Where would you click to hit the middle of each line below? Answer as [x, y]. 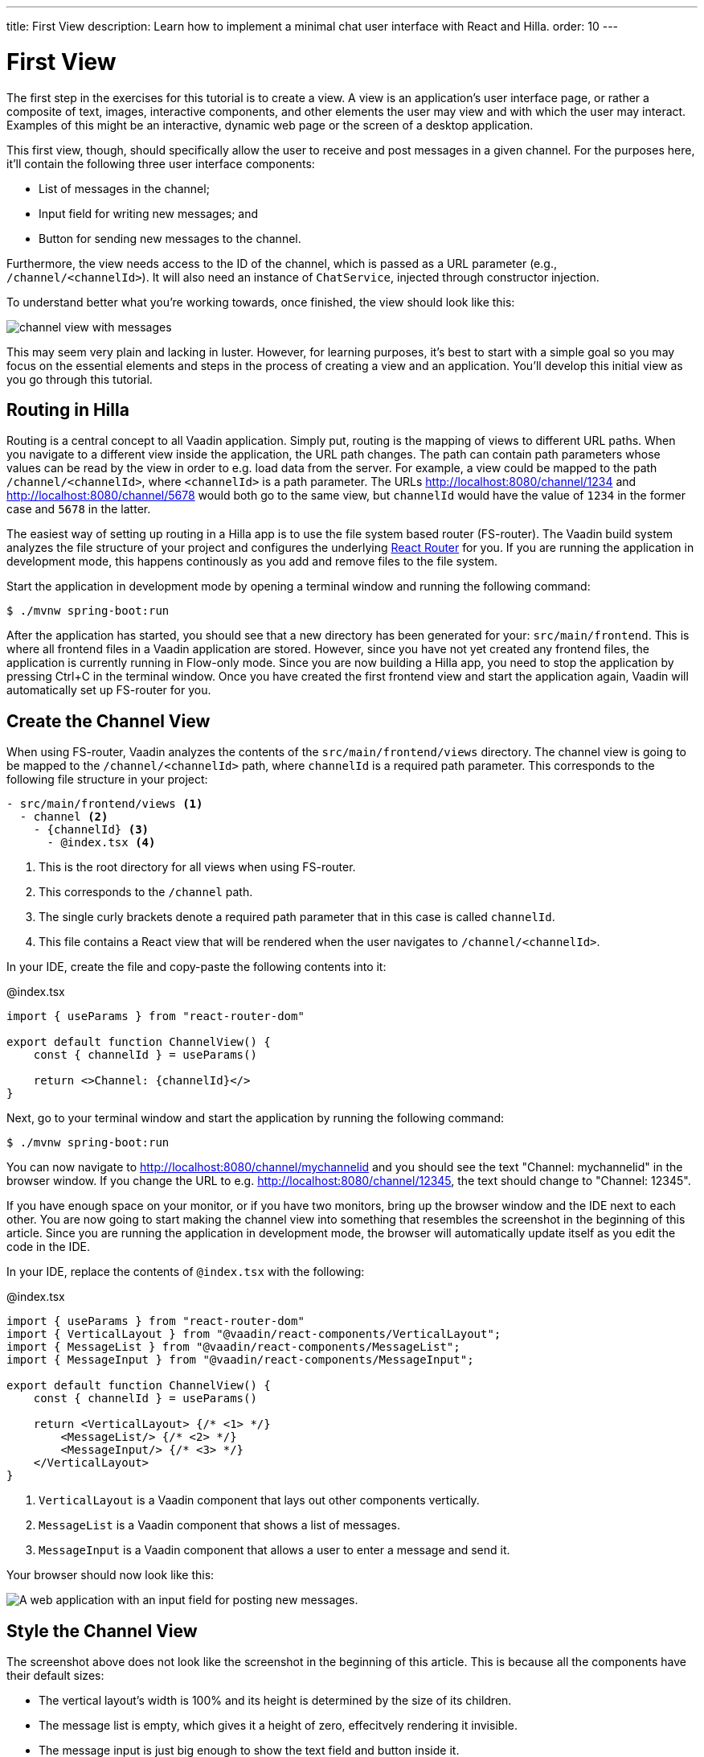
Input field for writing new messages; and [149, 213]
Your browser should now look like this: [111, 1575]
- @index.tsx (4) [101, 843]
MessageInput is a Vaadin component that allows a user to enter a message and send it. [274, 1550]
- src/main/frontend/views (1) [105, 804]
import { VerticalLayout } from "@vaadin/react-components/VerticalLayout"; [254, 1334]
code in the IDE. [48, 1247]
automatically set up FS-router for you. [109, 690]
